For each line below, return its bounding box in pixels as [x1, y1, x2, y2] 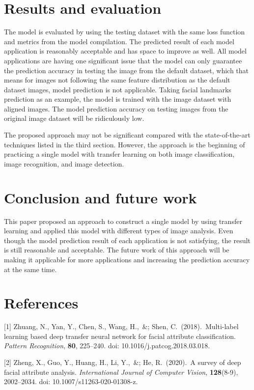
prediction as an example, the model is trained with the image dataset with [4, 94, 231, 104]
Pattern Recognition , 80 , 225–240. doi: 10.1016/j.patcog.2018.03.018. [4, 340, 210, 351]
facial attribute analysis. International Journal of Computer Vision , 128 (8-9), [4, 366, 238, 377]
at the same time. [4, 264, 57, 274]
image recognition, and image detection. [4, 158, 124, 168]
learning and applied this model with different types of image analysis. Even [4, 225, 233, 236]
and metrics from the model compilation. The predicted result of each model [4, 36, 234, 46]
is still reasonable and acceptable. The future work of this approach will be [4, 245, 229, 255]
